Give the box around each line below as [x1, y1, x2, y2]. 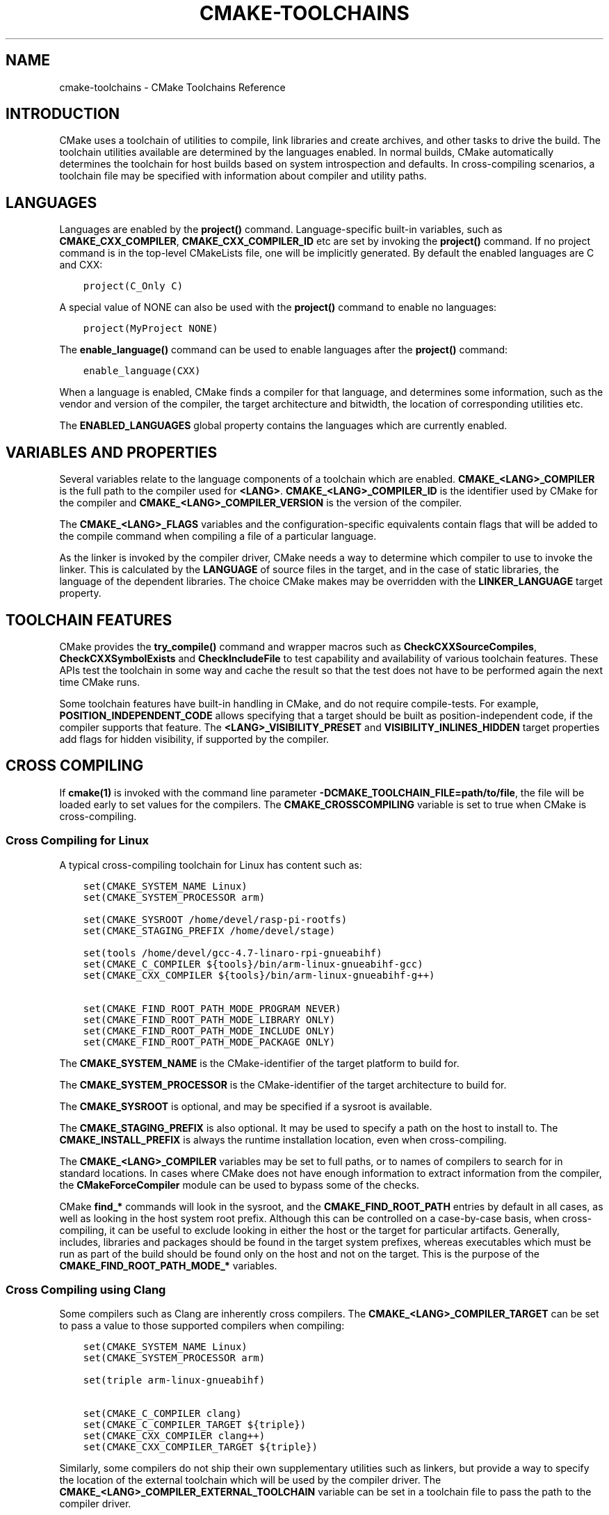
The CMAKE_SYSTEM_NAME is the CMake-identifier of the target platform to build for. [59, 1057, 460, 1069]
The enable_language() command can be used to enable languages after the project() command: [59, 344, 508, 356]
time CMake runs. [59, 675, 140, 688]
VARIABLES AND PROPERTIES [6, 443, 218, 461]
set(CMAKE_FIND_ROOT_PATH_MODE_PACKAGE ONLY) [83, 1036, 336, 1048]
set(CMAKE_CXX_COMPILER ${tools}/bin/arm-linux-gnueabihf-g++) [83, 969, 435, 981]
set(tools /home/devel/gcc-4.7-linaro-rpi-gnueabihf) [83, 947, 382, 959]
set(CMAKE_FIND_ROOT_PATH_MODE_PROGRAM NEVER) [83, 1002, 341, 1014]
